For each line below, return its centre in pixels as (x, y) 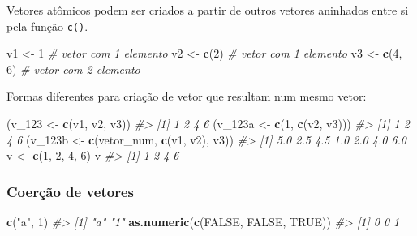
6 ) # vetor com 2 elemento (73, 69)
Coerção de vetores (70, 191)
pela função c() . (47, 26)
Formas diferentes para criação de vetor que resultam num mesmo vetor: (187, 96)
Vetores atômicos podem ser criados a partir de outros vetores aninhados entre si (208, 10)
